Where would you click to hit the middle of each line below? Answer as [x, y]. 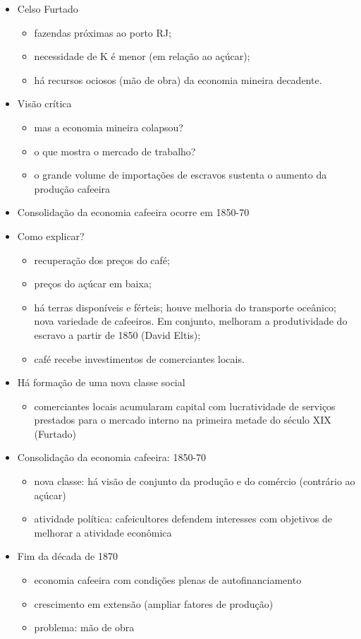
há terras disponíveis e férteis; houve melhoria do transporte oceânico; [185, 307]
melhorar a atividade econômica [103, 532]
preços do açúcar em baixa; [93, 283]
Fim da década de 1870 [67, 556]
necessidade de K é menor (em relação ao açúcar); [142, 56]
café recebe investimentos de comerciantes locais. [139, 358]
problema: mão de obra [84, 627]
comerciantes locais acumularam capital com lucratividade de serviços [185, 406]
